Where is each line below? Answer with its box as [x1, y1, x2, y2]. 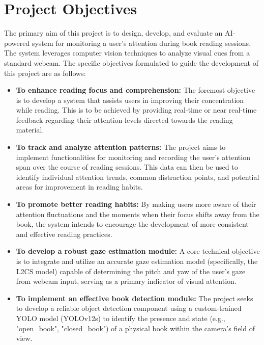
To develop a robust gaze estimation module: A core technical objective [16, 246, 260, 256]
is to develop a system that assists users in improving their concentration [16, 94, 244, 105]
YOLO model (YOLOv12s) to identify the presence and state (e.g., [16, 312, 225, 323]
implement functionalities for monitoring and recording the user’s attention [16, 151, 250, 162]
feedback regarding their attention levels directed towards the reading [16, 114, 233, 125]
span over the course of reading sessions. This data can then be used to [16, 162, 238, 172]
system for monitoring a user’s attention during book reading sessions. [32, 37, 251, 48]
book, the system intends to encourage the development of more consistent [16, 219, 249, 229]
